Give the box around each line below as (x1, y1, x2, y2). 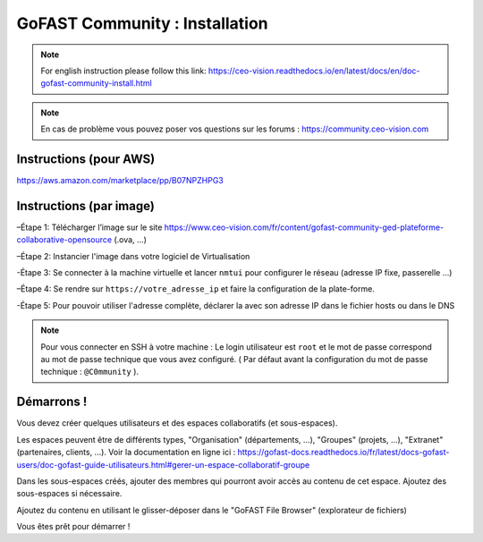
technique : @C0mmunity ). (40, 367, 139, 377)
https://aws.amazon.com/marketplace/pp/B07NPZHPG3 (16, 175, 224, 186)
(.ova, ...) (113, 234, 148, 245)
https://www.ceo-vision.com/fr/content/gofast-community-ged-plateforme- (164, 222, 445, 233)
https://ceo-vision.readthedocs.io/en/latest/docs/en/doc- (208, 65, 420, 76)
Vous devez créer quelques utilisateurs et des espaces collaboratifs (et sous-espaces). (16, 418, 338, 428)
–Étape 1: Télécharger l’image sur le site (16, 222, 163, 233)
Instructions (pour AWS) (16, 151, 156, 166)
